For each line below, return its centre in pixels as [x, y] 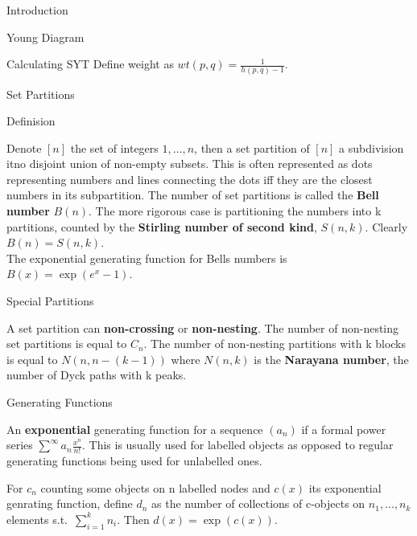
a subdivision [372, 147]
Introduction [37, 10]
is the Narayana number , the [331, 359]
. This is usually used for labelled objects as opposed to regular [237, 445]
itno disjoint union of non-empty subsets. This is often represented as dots [190, 164]
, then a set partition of [252, 147]
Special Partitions [50, 301]
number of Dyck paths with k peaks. [97, 375]
